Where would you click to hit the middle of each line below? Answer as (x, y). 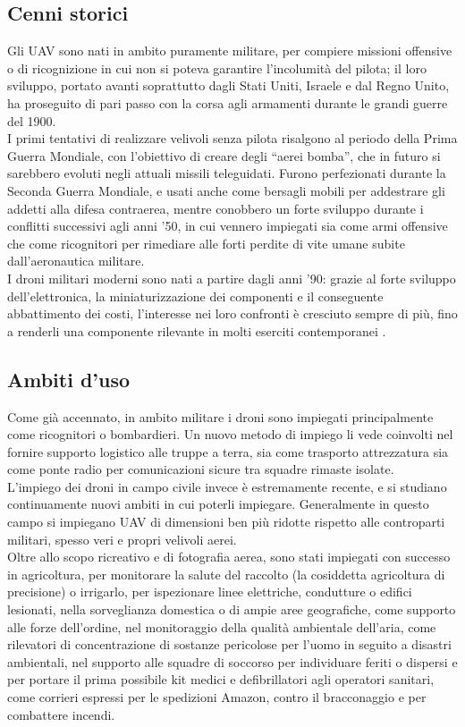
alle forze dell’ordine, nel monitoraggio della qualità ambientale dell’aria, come (222, 626)
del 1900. (32, 120)
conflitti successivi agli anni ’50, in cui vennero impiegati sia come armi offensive (228, 226)
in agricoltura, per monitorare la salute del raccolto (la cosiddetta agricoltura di (226, 574)
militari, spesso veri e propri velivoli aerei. (122, 539)
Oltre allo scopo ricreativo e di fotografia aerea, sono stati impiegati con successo (229, 557)
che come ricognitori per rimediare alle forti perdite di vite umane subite (206, 243)
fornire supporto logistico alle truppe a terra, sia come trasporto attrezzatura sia (228, 451)
